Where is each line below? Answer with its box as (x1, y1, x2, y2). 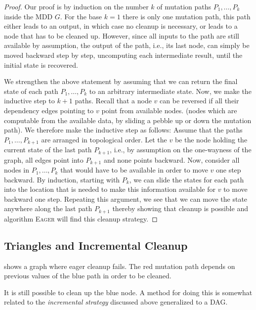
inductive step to (4, 95, 55, 106)
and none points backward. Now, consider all (103, 154, 240, 165)
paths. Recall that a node (75, 95, 152, 106)
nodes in (4, 165, 30, 175)
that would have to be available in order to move (60, 165, 208, 175)
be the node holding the (174, 134, 248, 144)
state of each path (4, 86, 58, 96)
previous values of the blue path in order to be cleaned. (4, 270, 171, 281)
